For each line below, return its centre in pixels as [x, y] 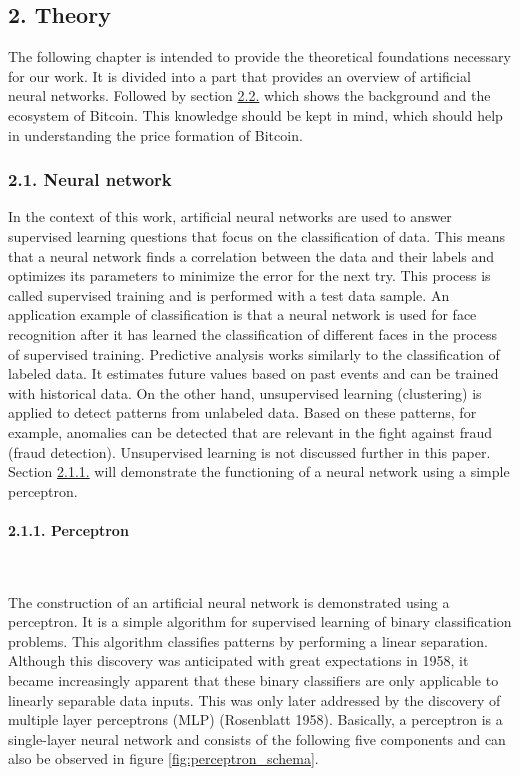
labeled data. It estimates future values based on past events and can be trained [253, 373]
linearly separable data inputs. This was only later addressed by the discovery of [254, 699]
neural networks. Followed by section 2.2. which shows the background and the [249, 95]
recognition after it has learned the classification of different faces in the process [253, 333]
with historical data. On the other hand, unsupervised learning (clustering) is [245, 392]
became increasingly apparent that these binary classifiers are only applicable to [253, 680]
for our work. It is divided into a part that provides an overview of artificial [239, 75]
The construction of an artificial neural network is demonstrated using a [229, 601]
